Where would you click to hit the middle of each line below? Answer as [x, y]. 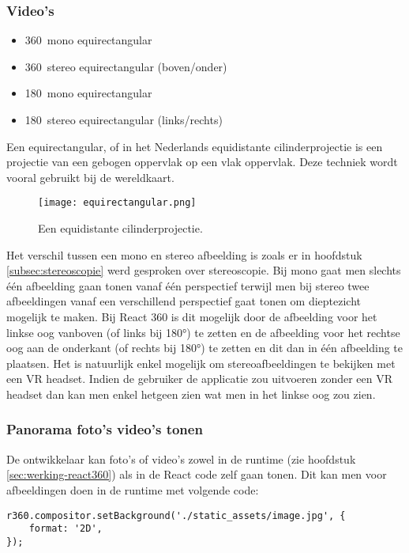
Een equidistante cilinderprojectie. [120, 228]
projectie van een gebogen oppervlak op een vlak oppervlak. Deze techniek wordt [202, 162]
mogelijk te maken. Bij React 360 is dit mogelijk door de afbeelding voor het [192, 316]
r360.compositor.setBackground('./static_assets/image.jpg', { [176, 515]
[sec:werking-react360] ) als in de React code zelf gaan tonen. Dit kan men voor [197, 474]
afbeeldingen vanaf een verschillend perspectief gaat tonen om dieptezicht [184, 301]
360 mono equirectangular [88, 40]
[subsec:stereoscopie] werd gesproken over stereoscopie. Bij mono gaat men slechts [204, 270]
